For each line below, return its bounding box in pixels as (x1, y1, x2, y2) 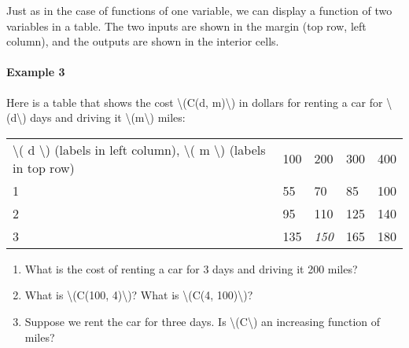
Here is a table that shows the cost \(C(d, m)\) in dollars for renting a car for (6, 93, 383, 110)
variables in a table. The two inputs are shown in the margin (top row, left (6, 17, 367, 34)
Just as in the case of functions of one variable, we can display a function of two (6, 2, 392, 18)
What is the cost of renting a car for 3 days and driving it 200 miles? (24, 260, 358, 277)
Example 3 (6, 64, 65, 80)
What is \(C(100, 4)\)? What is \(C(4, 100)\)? (24, 287, 253, 303)
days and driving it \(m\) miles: (30, 109, 186, 126)
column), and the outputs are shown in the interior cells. (6, 33, 279, 49)
